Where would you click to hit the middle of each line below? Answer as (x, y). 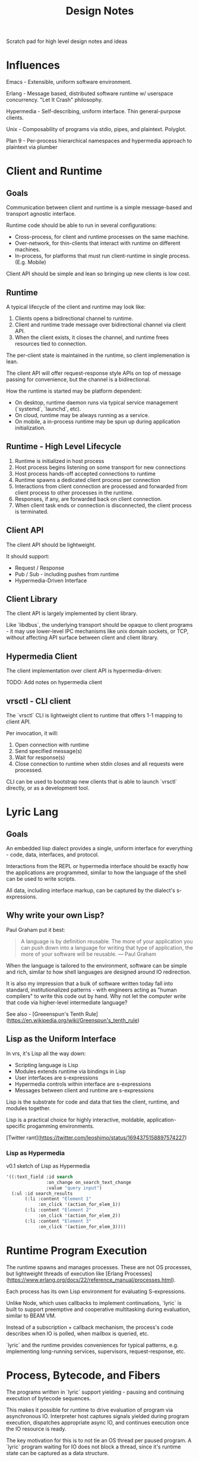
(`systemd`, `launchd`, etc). (48, 409)
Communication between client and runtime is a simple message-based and (99, 207)
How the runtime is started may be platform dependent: (74, 391)
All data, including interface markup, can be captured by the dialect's (91, 890)
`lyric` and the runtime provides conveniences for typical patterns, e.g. (92, 1345)
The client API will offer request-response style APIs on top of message (94, 373)
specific (16, 1126)
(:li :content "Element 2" (58, 1210)
